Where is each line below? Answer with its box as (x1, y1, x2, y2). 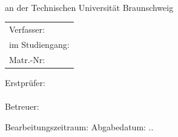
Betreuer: (5, 99, 39, 112)
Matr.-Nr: (9, 53, 45, 65)
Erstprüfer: (5, 76, 45, 89)
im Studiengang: (9, 38, 70, 50)
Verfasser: (9, 22, 45, 35)
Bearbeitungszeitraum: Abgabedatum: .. (5, 120, 154, 133)
